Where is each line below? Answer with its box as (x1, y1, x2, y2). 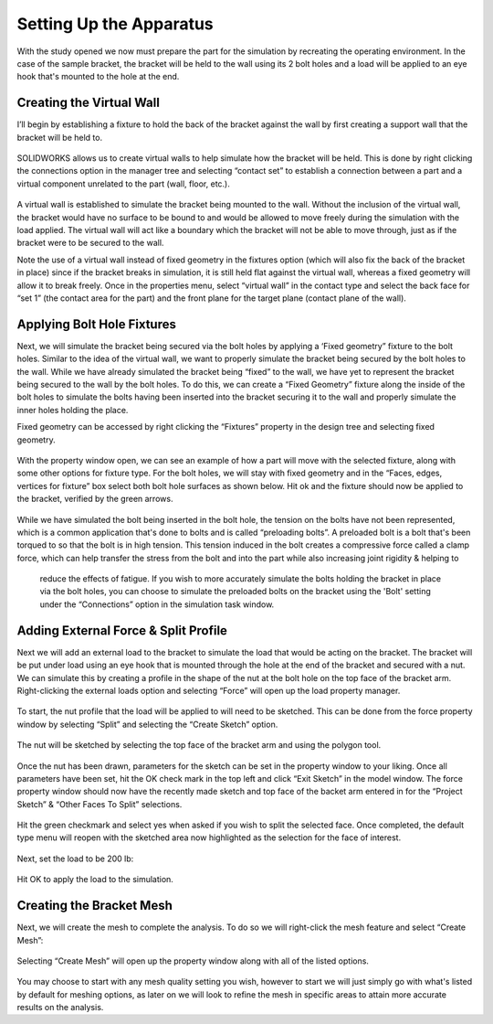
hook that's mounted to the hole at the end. (16, 71, 180, 82)
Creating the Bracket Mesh (16, 898, 173, 913)
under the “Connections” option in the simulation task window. (39, 599, 275, 610)
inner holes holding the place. (16, 404, 129, 415)
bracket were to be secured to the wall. (16, 238, 164, 249)
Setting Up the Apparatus (16, 14, 214, 34)
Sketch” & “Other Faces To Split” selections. (16, 798, 183, 809)
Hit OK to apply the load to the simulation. (16, 874, 173, 885)
